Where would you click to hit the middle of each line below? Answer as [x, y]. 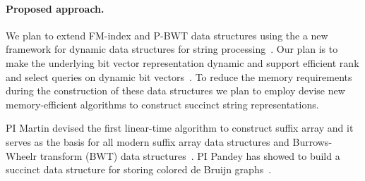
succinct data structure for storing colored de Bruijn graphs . [139, 169]
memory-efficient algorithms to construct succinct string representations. [162, 104]
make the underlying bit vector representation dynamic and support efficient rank [182, 62]
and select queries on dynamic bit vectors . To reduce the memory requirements [179, 76]
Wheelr [21, 155]
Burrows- [312, 141]
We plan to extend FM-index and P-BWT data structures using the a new [167, 35]
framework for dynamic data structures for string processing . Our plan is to [172, 49]
